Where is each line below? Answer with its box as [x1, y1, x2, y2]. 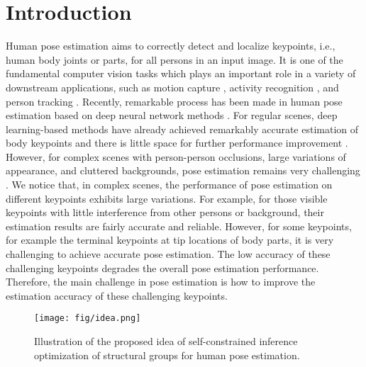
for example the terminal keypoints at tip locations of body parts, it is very [6, 232, 334, 247]
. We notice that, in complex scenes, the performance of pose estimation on [6, 177, 333, 192]
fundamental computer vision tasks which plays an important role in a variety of [6, 66, 356, 81]
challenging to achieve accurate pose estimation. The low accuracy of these [6, 247, 331, 261]
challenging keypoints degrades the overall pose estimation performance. [6, 260, 319, 275]
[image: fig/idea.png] [34, 313, 141, 324]
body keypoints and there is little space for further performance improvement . [6, 135, 348, 150]
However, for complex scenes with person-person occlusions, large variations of [6, 149, 346, 164]
